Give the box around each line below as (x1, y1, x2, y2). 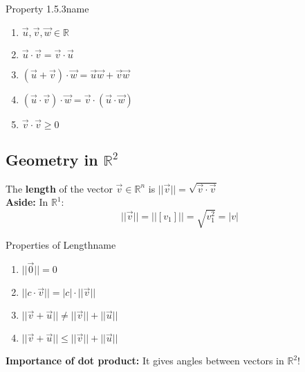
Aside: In (6, 195, 48, 209)
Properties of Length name (6, 237, 116, 251)
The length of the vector (6, 181, 113, 195)
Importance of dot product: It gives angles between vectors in (6, 353, 284, 368)
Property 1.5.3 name (6, 1, 89, 15)
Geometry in (6, 148, 98, 170)
